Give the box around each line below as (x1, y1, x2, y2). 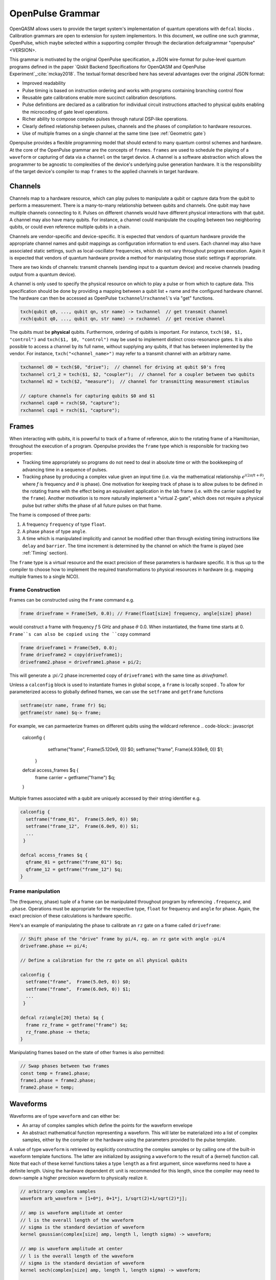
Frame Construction (9, 586, 61, 593)
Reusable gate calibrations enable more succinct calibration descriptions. (22, 95, 177, 101)
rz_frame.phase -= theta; (26, 1029, 90, 1035)
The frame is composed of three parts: (9, 512, 91, 518)
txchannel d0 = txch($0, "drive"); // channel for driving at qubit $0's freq (20, 364, 225, 370)
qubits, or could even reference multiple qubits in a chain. (9, 224, 131, 230)
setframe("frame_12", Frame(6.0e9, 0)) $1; (26, 823, 139, 829)
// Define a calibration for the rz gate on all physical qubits (20, 957, 188, 964)
